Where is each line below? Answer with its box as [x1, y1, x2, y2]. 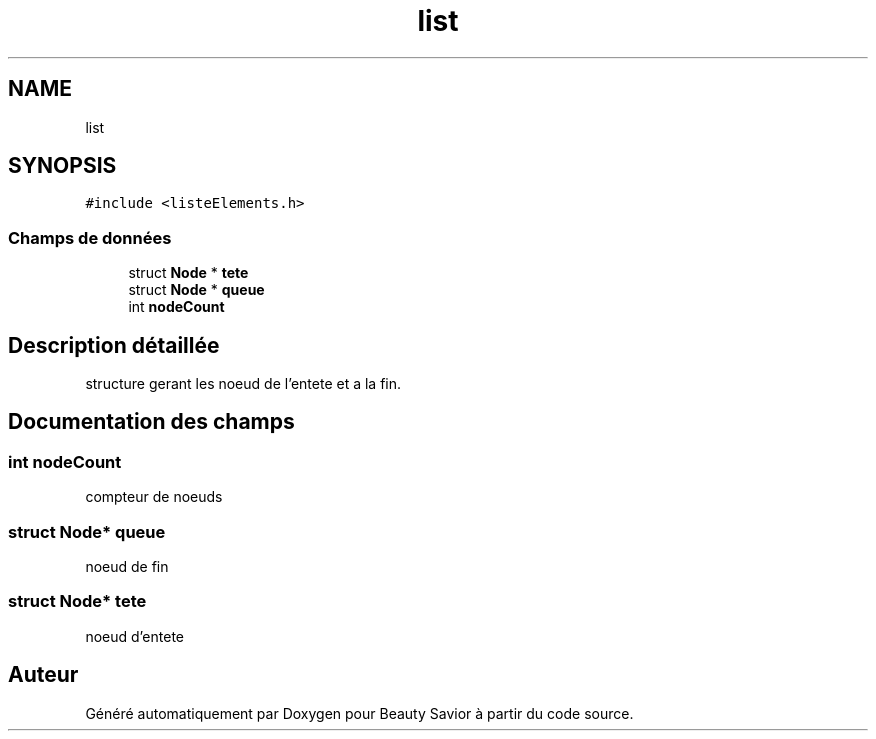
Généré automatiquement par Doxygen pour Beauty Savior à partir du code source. [85, 704, 634, 722]
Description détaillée [8, 332, 220, 358]
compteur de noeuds [85, 488, 223, 506]
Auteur [8, 662, 79, 688]
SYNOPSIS [8, 153, 117, 179]
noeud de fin [85, 558, 169, 575]
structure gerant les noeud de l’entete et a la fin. [85, 375, 402, 393]
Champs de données [8, 227, 172, 248]
